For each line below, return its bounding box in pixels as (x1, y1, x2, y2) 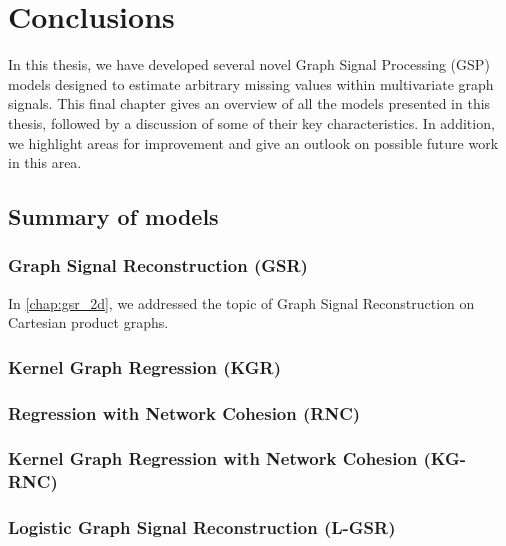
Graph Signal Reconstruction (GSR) (8, 253, 308, 278)
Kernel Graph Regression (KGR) (8, 354, 282, 379)
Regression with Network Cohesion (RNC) (8, 400, 361, 425)
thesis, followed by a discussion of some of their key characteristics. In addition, (8, 112, 495, 133)
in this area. (8, 152, 82, 173)
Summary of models (8, 201, 219, 232)
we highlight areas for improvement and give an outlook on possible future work (8, 132, 499, 153)
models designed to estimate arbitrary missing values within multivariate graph (8, 73, 494, 94)
